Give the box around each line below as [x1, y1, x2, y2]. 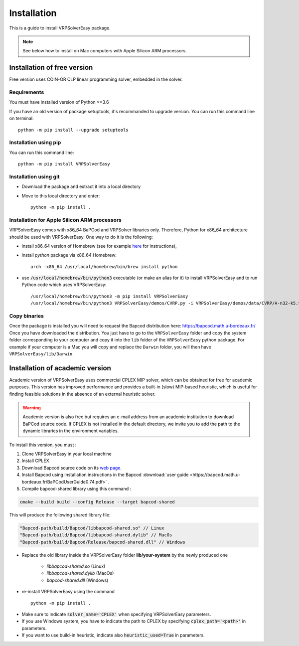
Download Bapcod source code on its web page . [21, 465, 122, 471]
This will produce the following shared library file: [9, 511, 111, 518]
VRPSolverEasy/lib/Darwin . [9, 350, 74, 356]
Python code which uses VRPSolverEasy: [21, 282, 107, 288]
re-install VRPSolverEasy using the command [21, 589, 115, 595]
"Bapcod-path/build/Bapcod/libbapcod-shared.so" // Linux [19, 525, 164, 531]
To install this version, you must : [9, 442, 77, 448]
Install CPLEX [21, 458, 49, 464]
